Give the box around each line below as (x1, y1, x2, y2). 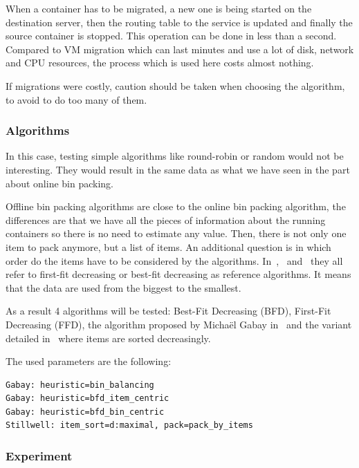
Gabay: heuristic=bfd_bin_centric (6, 406, 165, 417)
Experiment (6, 447, 73, 464)
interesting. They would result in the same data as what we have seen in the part (6, 162, 350, 176)
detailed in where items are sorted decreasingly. (6, 330, 211, 345)
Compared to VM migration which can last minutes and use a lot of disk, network (6, 41, 354, 56)
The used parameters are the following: (6, 354, 172, 368)
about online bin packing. (6, 176, 113, 190)
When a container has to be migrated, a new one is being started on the (6, 1, 312, 15)
